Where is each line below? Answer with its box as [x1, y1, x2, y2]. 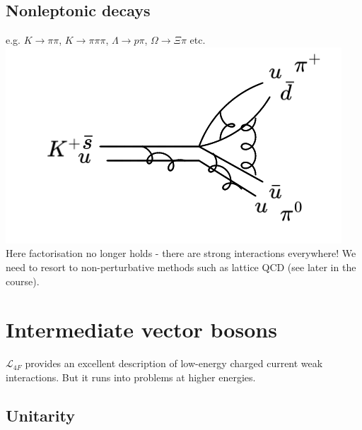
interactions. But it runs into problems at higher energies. [6, 369, 256, 384]
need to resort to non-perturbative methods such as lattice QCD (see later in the [6, 259, 356, 274]
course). [6, 273, 40, 288]
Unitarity [6, 404, 75, 426]
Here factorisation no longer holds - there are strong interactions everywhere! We [6, 246, 356, 261]
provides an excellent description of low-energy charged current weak [25, 356, 323, 371]
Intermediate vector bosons [6, 315, 277, 344]
